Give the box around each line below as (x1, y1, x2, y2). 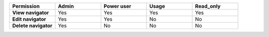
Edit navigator (12, 16, 46, 22)
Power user (104, 3, 132, 9)
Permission (12, 3, 40, 9)
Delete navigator (12, 22, 53, 29)
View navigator (12, 9, 49, 16)
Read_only (195, 3, 221, 9)
